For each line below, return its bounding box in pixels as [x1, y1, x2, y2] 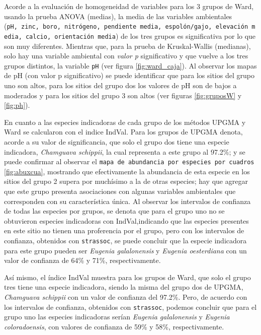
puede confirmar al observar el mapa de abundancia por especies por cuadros [4, 156, 254, 167]
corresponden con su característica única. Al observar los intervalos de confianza [4, 195, 251, 206]
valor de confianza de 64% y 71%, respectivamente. [4, 255, 161, 265]
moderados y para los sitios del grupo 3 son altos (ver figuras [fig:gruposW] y [4, 90, 242, 100]
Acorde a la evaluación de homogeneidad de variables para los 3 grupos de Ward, [4, 1, 254, 11]
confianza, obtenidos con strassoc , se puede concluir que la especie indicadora [4, 235, 247, 245]
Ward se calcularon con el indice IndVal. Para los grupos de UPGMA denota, [4, 126, 243, 137]
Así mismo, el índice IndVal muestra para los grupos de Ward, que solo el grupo [4, 272, 251, 282]
